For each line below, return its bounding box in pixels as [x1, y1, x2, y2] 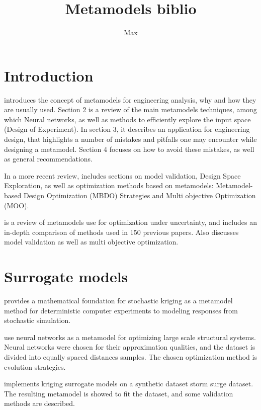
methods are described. [4, 398, 75, 408]
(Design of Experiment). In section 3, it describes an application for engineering [4, 124, 250, 134]
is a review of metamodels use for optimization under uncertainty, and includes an [4, 217, 257, 227]
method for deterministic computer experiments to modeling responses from [4, 305, 238, 315]
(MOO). [4, 200, 29, 210]
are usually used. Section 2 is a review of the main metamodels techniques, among [4, 104, 257, 115]
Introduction [4, 65, 94, 86]
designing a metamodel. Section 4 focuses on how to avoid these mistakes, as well [4, 143, 254, 154]
